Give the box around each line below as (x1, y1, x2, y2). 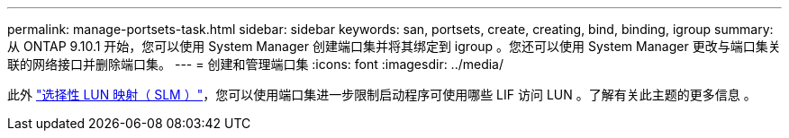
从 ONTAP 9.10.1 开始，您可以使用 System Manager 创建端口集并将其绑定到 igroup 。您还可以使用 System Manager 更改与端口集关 (7, 39, 781, 54)
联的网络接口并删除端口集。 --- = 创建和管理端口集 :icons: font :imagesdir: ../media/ (7, 56, 504, 72)
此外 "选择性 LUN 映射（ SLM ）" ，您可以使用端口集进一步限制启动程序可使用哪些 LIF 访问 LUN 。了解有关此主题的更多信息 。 (7, 87, 757, 102)
